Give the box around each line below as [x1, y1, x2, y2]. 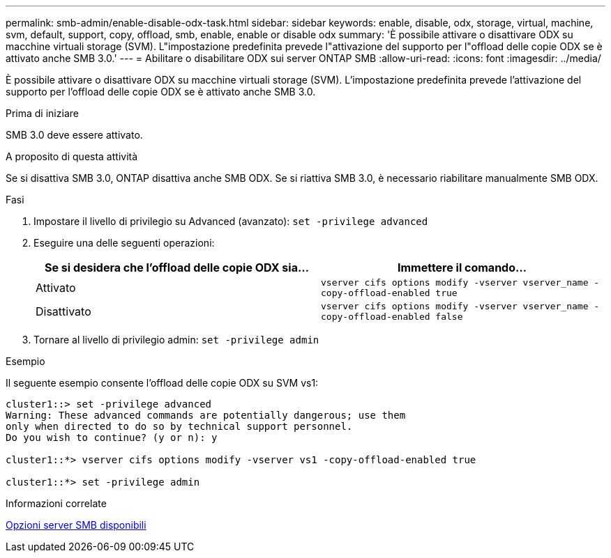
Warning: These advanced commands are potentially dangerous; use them [6, 410, 406, 421]
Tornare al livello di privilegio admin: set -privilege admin [33, 334, 319, 346]
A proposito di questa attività [6, 150, 138, 162]
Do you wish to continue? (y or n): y [6, 432, 218, 443]
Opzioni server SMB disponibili [6, 519, 146, 531]
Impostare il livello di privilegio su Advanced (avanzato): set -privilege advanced [33, 215, 428, 227]
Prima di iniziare [6, 107, 79, 119]
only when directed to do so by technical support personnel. [6, 421, 353, 432]
